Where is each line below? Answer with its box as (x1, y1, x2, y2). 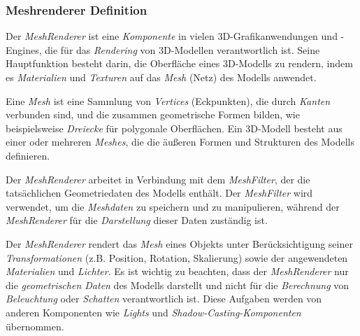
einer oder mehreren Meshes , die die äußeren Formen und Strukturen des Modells (6, 134, 354, 149)
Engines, (6, 42, 42, 57)
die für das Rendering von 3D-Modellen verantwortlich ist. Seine (45, 42, 320, 57)
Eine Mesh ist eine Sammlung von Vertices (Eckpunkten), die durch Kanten (6, 93, 331, 108)
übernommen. (6, 318, 64, 333)
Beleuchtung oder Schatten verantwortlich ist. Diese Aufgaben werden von (6, 291, 322, 306)
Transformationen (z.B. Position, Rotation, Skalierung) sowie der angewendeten (6, 250, 348, 265)
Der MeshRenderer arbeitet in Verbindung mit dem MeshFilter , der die (6, 171, 310, 186)
